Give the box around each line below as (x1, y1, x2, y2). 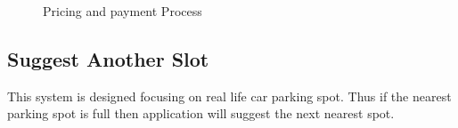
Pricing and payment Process (43, 2, 202, 20)
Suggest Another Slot (7, 44, 209, 72)
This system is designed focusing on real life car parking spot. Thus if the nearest (7, 86, 452, 105)
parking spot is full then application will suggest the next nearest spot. (7, 104, 395, 123)
